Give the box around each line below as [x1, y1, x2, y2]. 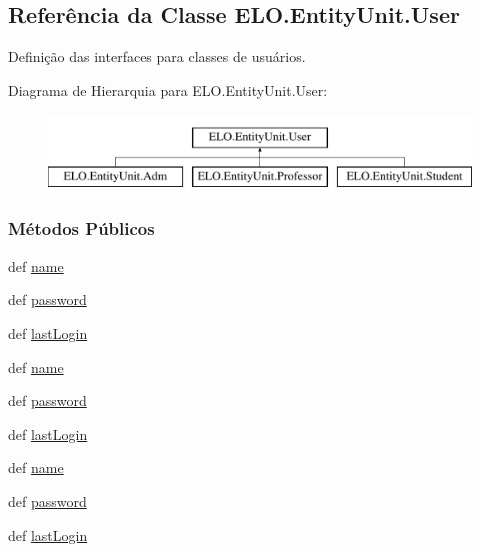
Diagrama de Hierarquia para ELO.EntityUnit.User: [8, 79, 328, 100]
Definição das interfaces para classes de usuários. [8, 46, 306, 67]
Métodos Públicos [8, 216, 155, 241]
